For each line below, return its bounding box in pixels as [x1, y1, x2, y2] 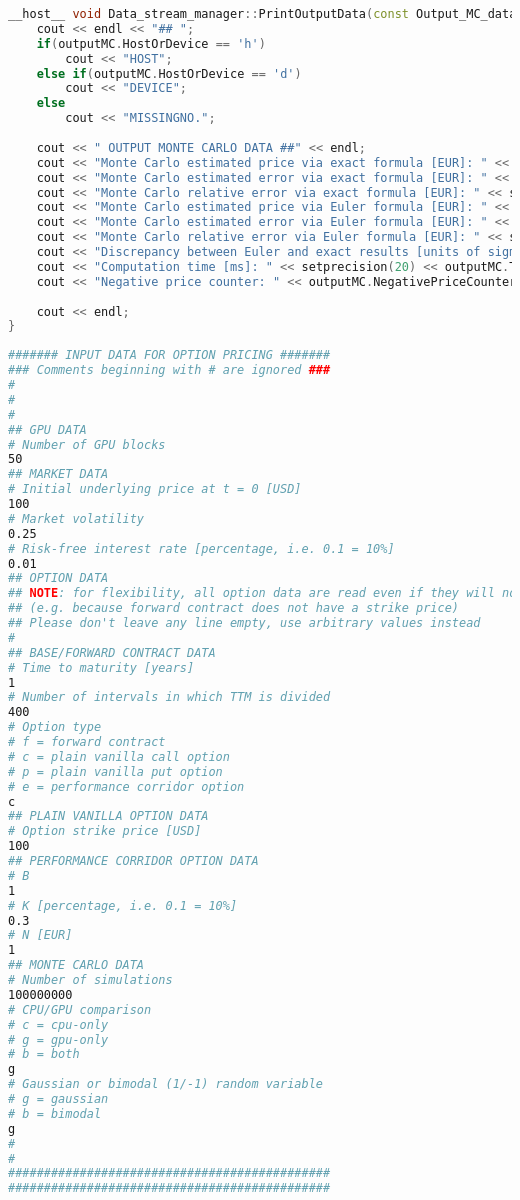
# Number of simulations [8, 973, 173, 987]
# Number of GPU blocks [8, 437, 166, 452]
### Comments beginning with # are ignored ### [8, 363, 331, 378]
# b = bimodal [8, 1106, 102, 1121]
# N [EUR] [8, 928, 73, 943]
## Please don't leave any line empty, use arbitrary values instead [8, 616, 481, 630]
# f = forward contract [8, 735, 166, 749]
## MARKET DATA [8, 467, 109, 482]
